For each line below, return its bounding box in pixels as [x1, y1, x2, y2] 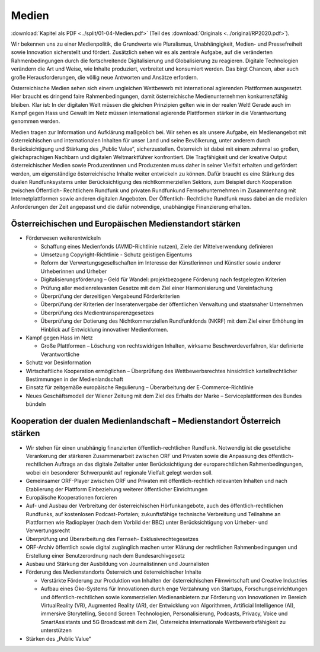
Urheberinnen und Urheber [40, 268, 107, 275]
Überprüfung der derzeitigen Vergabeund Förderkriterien [40, 292, 180, 300]
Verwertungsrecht [25, 527, 71, 534]
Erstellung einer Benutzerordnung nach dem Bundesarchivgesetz [25, 552, 185, 559]
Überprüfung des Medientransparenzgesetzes [40, 309, 154, 316]
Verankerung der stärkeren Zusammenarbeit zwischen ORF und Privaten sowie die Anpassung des [25, 452, 267, 459]
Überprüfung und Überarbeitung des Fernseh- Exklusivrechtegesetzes [25, 535, 199, 542]
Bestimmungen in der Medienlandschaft [25, 376, 124, 383]
